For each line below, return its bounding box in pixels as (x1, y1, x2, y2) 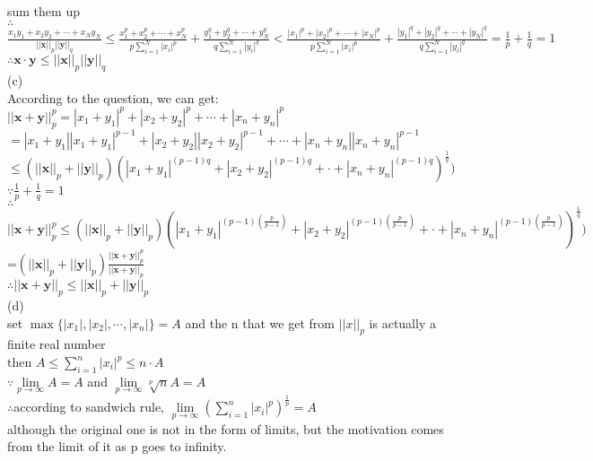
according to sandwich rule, (13, 397, 165, 416)
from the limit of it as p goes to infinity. (7, 437, 227, 456)
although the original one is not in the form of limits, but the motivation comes (7, 419, 444, 438)
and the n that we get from (185, 313, 335, 332)
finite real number (7, 335, 106, 353)
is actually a (369, 313, 436, 332)
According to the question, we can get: (7, 88, 219, 107)
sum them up (7, 2, 80, 20)
